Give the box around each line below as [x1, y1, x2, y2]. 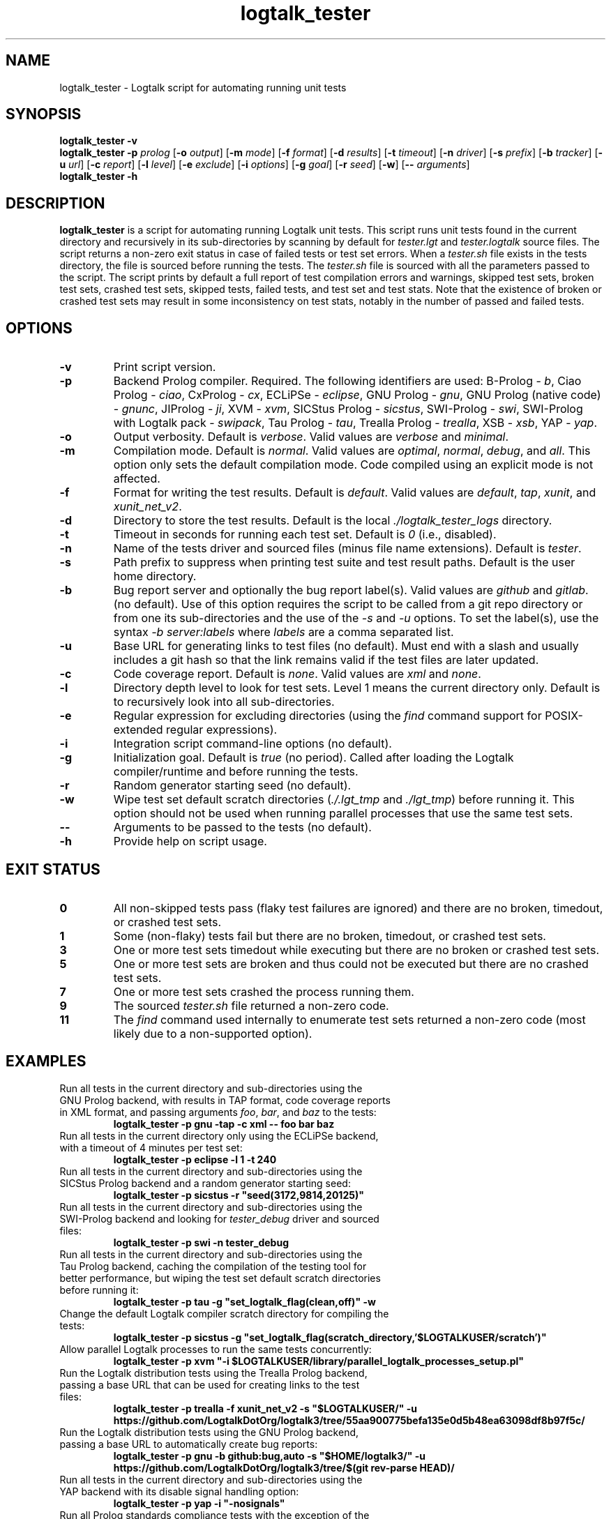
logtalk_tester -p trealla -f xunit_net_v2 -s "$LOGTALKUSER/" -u [113, 1402, 417, 1414]
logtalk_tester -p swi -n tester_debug [113, 1236, 289, 1248]
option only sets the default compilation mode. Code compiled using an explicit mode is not [113, 458, 594, 472]
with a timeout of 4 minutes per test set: [59, 1141, 243, 1154]
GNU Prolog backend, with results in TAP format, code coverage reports [59, 1094, 391, 1106]
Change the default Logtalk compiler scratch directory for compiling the [59, 1307, 389, 1320]
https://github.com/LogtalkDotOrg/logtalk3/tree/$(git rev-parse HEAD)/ [113, 1461, 455, 1474]
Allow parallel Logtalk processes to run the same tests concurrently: [59, 1343, 372, 1355]
